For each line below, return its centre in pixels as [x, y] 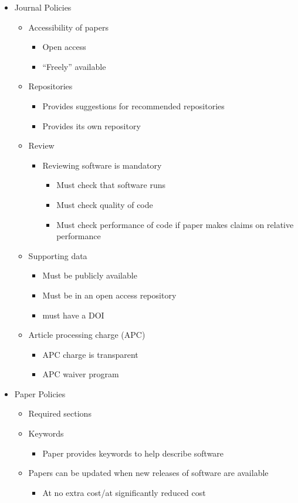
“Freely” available [74, 66]
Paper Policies [40, 393]
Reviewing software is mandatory [102, 165]
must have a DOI [73, 315]
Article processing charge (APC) [87, 335]
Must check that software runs [111, 185]
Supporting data [58, 255]
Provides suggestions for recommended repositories [133, 105]
